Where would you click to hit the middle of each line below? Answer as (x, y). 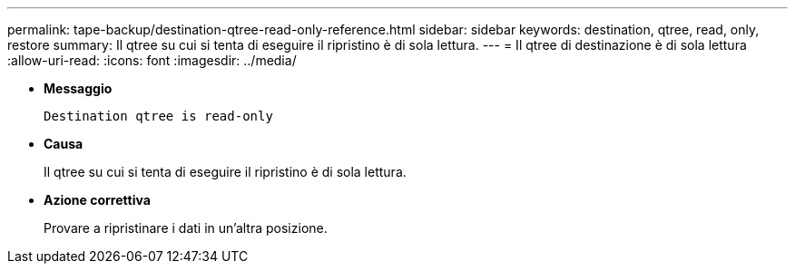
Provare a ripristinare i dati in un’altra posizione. (186, 228)
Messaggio (78, 88)
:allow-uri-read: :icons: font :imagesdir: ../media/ (152, 60)
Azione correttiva (97, 200)
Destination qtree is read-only (158, 116)
